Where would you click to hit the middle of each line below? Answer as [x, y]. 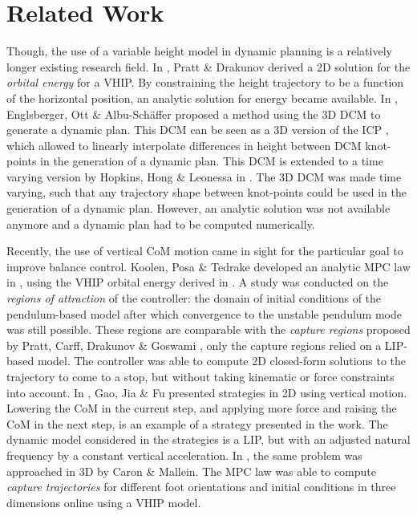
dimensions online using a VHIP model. [104, 502]
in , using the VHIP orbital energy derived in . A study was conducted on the [198, 282]
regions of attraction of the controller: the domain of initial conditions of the [194, 298]
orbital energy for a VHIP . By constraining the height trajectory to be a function [205, 82]
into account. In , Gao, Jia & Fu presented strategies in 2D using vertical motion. [207, 392]
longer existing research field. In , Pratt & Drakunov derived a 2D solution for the [208, 66]
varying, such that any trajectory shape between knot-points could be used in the [206, 192]
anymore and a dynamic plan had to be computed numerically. [161, 223]
